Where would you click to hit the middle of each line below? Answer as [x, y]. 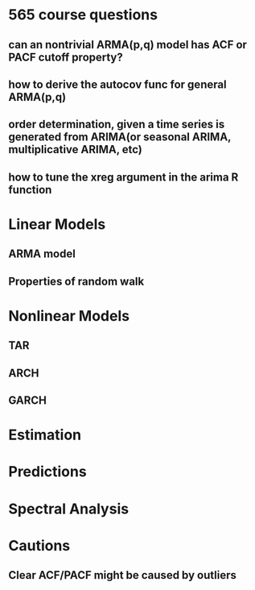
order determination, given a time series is [117, 125]
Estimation [45, 435]
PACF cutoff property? [66, 57]
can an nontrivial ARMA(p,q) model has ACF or [128, 45]
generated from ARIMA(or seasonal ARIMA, [120, 137]
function [30, 190]
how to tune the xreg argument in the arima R [123, 177]
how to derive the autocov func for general [117, 84]
